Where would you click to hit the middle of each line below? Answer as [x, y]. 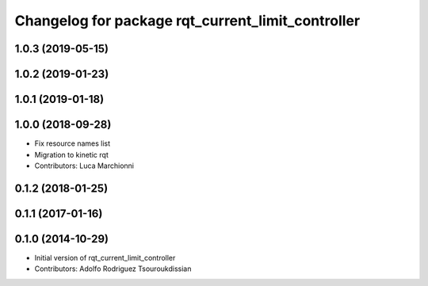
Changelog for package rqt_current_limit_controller [187, 21]
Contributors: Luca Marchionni [84, 166]
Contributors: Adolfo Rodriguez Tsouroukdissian [113, 269]
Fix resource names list [73, 143]
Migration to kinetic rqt [71, 154]
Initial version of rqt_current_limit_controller [105, 257]
